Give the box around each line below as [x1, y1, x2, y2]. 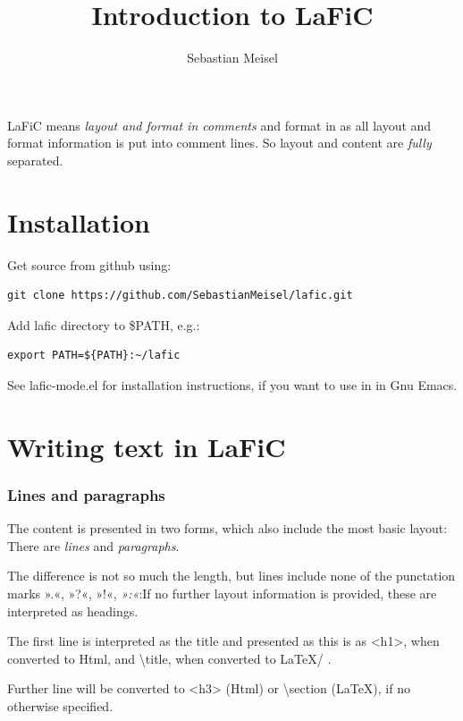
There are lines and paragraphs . [7, 536, 180, 555]
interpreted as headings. [7, 601, 139, 620]
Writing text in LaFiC [7, 428, 286, 464]
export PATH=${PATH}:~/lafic [7, 349, 181, 362]
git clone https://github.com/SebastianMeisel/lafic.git [7, 289, 353, 302]
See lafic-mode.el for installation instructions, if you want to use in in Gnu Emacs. [7, 376, 458, 394]
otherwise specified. [7, 696, 114, 715]
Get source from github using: [7, 255, 172, 274]
